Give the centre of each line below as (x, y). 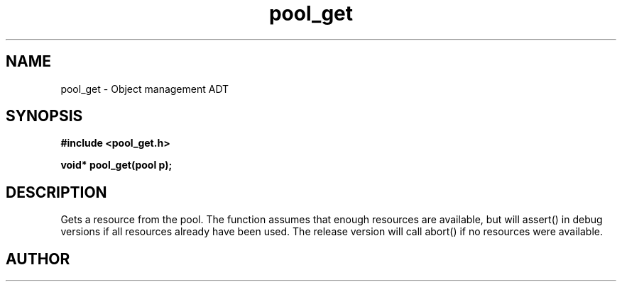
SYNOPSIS (44, 116)
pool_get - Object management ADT (145, 89)
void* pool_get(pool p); (116, 165)
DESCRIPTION (56, 192)
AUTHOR (38, 259)
